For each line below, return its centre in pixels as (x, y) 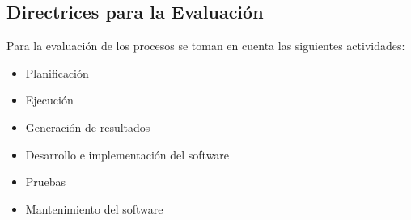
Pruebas (46, 182)
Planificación (57, 72)
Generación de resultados (88, 127)
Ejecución (49, 100)
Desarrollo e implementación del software (127, 154)
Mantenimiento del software (94, 208)
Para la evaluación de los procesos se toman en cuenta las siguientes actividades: (206, 46)
